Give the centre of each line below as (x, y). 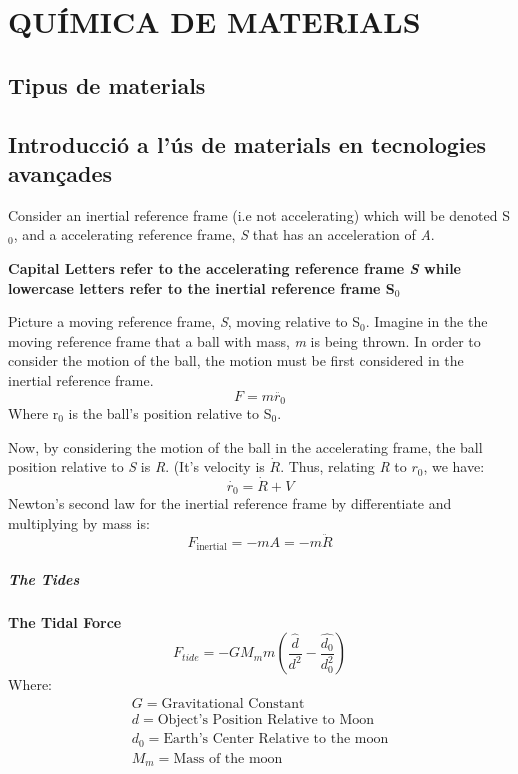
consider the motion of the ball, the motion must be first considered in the (236, 360)
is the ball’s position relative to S (170, 412)
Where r (33, 412)
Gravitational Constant (233, 704)
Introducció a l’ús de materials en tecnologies (247, 143)
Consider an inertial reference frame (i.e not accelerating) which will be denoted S (259, 214)
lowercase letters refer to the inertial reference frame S (201, 287)
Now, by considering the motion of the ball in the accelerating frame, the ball (245, 446)
